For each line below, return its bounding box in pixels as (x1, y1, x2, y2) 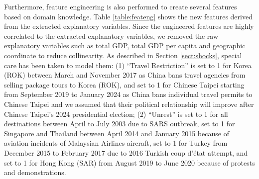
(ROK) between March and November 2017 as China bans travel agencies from (4, 70, 246, 80)
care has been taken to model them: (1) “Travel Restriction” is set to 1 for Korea (4, 60, 252, 70)
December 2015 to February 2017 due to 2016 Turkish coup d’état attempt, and (4, 147, 248, 158)
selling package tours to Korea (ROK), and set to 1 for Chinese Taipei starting (4, 79, 245, 89)
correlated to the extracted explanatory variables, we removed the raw (4, 30, 219, 41)
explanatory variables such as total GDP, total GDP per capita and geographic (4, 40, 246, 51)
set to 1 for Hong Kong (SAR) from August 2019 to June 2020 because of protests (4, 157, 255, 168)
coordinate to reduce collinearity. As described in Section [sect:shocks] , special (4, 50, 242, 60)
